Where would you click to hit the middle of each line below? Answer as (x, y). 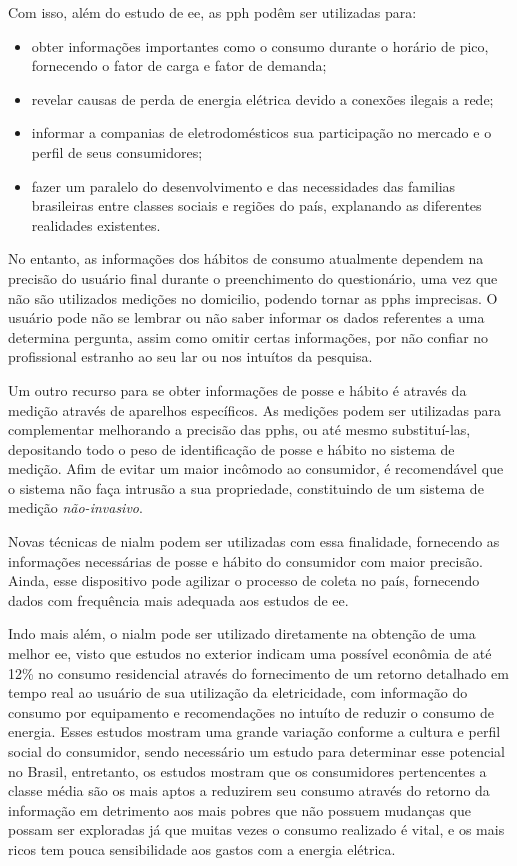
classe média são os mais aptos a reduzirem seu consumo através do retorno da (249, 790)
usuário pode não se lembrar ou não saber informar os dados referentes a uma (246, 317)
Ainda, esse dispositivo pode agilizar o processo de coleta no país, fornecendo (244, 580)
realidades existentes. (96, 224)
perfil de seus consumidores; (117, 151)
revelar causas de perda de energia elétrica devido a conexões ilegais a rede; (262, 98)
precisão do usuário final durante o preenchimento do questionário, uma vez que (253, 277)
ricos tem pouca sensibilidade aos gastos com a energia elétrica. (202, 848)
